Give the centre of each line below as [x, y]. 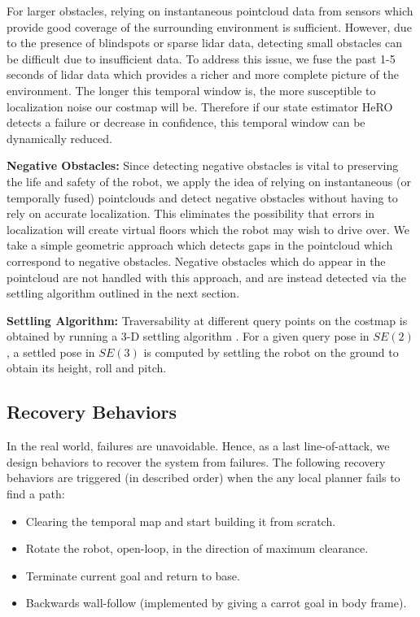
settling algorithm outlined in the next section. [123, 293]
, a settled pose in [51, 352]
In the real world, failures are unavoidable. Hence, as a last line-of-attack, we [198, 446]
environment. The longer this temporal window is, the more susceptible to [191, 90]
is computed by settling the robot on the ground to [271, 352]
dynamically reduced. [59, 138]
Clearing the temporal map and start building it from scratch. [181, 521]
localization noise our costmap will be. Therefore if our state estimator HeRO [200, 106]
